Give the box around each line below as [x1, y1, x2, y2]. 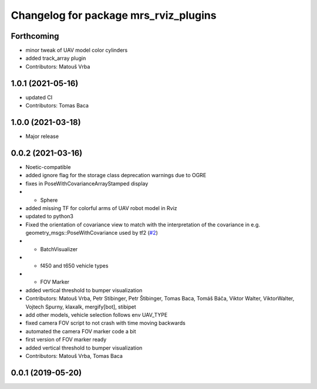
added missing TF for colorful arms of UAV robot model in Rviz [25, 204, 177, 211]
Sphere [40, 197, 58, 204]
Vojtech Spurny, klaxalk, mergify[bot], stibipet [25, 303, 136, 310]
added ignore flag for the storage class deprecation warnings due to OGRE [25, 172, 207, 179]
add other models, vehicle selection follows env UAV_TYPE [25, 311, 168, 318]
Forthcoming [11, 31, 59, 41]
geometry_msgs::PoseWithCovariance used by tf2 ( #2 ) [25, 229, 158, 236]
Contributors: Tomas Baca [25, 102, 89, 109]
